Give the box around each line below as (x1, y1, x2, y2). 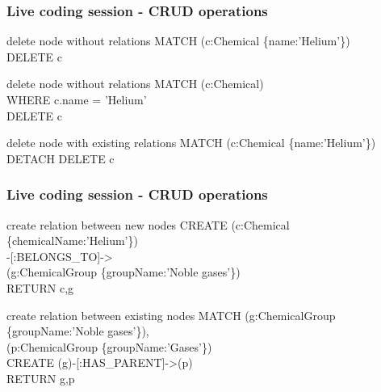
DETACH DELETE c (6, 150, 115, 166)
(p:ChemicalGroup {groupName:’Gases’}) (6, 338, 212, 355)
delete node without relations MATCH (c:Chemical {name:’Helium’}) (6, 32, 350, 49)
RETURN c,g (6, 279, 74, 296)
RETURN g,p (6, 369, 75, 386)
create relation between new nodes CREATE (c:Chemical (6, 216, 290, 233)
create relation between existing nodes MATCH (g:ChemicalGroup (6, 306, 336, 323)
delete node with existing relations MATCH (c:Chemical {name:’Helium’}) (6, 134, 376, 151)
